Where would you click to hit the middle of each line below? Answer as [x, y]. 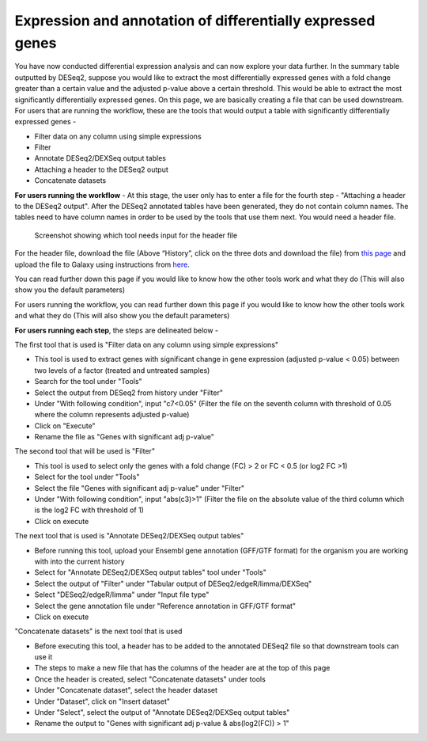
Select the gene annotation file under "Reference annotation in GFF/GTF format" [165, 606]
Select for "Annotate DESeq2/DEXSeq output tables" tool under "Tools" [150, 572]
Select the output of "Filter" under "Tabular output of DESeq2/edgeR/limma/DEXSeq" [173, 583]
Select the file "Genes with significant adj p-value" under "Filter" [140, 488]
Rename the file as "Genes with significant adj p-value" [125, 437]
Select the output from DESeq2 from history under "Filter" [128, 393]
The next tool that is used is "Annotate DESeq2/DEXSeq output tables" [129, 536]
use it [43, 657]
